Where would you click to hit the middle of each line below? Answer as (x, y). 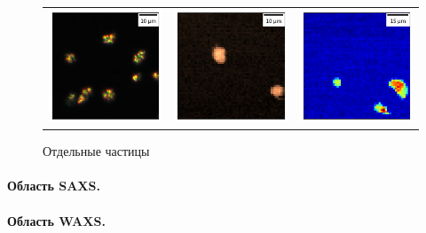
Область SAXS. (54, 186)
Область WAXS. (56, 220)
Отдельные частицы (96, 151)
